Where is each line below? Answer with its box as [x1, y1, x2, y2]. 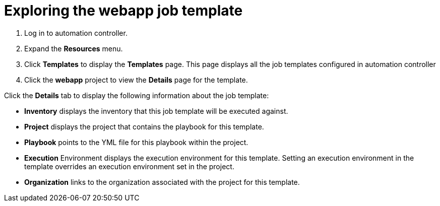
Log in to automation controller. [24, 28, 128, 37]
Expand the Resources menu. [24, 44, 123, 53]
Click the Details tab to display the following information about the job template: [4, 91, 269, 100]
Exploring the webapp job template [4, 2, 243, 19]
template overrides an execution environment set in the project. [24, 162, 234, 171]
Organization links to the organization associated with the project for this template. [24, 177, 300, 186]
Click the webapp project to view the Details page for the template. [24, 75, 248, 84]
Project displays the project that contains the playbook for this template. [24, 122, 264, 131]
